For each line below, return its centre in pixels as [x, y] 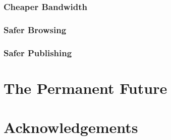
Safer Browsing [35, 29]
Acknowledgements [71, 127]
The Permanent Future [85, 88]
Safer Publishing [38, 52]
